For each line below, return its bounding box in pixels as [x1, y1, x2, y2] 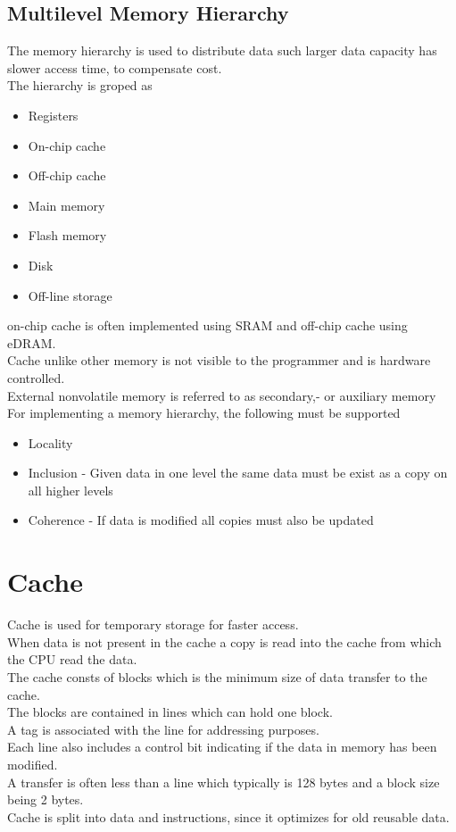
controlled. [7, 368, 65, 387]
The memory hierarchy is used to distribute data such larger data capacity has [7, 41, 437, 60]
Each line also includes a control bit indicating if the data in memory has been [7, 737, 437, 756]
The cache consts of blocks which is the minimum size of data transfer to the [7, 667, 427, 686]
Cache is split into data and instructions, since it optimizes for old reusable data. [7, 807, 450, 826]
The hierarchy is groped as [7, 76, 153, 95]
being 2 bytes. [7, 790, 84, 809]
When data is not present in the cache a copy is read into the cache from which [7, 632, 442, 651]
